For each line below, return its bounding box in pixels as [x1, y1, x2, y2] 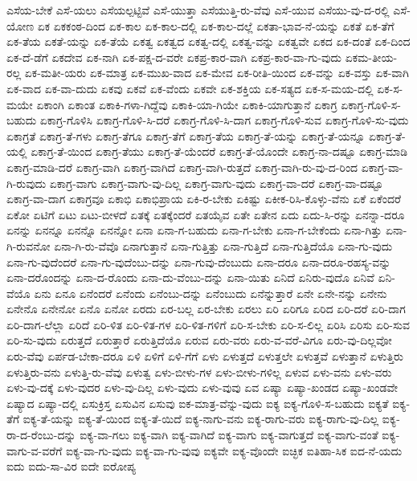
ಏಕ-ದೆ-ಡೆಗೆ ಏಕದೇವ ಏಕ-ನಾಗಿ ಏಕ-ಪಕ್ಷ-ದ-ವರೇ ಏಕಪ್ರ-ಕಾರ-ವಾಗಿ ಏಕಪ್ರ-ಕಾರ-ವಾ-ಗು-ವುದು [6, 48, 341, 65]
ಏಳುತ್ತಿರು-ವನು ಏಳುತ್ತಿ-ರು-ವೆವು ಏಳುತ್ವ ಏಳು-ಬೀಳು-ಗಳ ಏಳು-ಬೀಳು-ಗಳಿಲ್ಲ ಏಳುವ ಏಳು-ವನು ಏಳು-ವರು [6, 363, 392, 380]
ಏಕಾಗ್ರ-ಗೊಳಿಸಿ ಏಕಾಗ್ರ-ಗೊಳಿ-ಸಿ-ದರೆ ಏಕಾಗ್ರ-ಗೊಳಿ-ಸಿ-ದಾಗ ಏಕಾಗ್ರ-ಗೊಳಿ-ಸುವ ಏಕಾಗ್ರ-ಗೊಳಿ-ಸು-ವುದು [39, 112, 409, 128]
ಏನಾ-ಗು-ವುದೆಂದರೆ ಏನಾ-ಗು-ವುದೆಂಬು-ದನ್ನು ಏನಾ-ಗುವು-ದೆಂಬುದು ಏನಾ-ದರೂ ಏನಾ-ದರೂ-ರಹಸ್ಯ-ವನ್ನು [6, 253, 391, 270]
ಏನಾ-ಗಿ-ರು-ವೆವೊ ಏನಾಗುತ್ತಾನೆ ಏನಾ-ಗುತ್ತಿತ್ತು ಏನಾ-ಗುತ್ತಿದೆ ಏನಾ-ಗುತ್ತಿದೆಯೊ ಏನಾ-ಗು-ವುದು [54, 237, 393, 254]
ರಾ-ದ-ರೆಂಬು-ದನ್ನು [6, 426, 76, 443]
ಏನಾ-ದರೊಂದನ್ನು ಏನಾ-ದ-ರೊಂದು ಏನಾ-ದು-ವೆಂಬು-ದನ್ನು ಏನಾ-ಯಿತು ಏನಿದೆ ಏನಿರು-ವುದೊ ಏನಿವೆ [6, 269, 374, 286]
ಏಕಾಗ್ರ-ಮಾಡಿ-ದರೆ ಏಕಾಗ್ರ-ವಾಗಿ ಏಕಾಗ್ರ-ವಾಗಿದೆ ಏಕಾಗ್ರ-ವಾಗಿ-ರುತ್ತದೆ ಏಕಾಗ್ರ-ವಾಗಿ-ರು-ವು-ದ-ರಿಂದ [6, 158, 358, 175]
